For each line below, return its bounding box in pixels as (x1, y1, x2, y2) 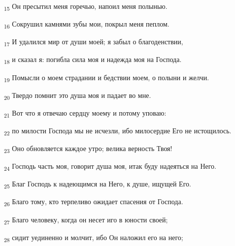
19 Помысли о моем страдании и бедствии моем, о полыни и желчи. (4, 72, 209, 84)
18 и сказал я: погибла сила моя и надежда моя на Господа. (4, 54, 182, 66)
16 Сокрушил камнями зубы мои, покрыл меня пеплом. (4, 19, 169, 30)
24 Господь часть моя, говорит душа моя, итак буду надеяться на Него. (4, 161, 217, 172)
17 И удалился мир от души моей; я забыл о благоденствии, (4, 36, 183, 48)
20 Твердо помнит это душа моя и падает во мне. (4, 90, 151, 101)
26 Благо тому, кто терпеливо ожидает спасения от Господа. (4, 196, 183, 208)
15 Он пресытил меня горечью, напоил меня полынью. (4, 1, 168, 12)
